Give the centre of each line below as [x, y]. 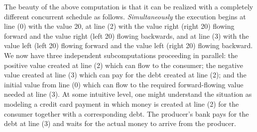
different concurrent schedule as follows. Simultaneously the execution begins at [125, 16]
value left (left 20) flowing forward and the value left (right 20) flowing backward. [128, 45]
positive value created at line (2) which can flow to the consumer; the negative [124, 65]
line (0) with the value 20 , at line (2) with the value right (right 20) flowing [119, 26]
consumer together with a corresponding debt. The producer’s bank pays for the [127, 113]
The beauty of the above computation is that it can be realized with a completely [129, 6]
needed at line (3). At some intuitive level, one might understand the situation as [128, 94]
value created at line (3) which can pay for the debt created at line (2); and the [125, 75]
